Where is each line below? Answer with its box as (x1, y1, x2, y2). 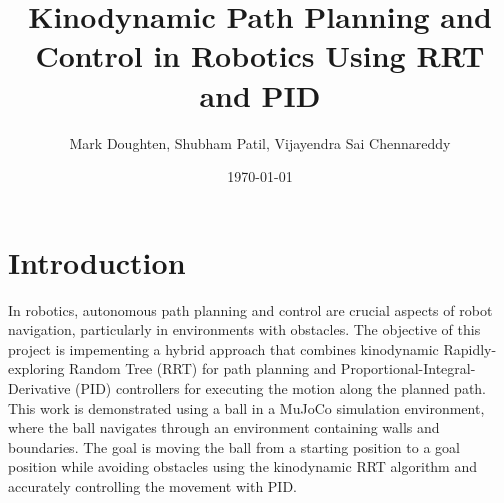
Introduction (8, 241, 186, 282)
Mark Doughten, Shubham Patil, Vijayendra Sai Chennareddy (69, 132, 451, 153)
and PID (199, 74, 321, 115)
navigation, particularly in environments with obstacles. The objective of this (8, 319, 481, 340)
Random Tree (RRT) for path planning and (69, 358, 337, 379)
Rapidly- (443, 338, 497, 359)
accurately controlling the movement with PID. (8, 475, 298, 496)
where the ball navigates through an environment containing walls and (8, 417, 440, 438)
